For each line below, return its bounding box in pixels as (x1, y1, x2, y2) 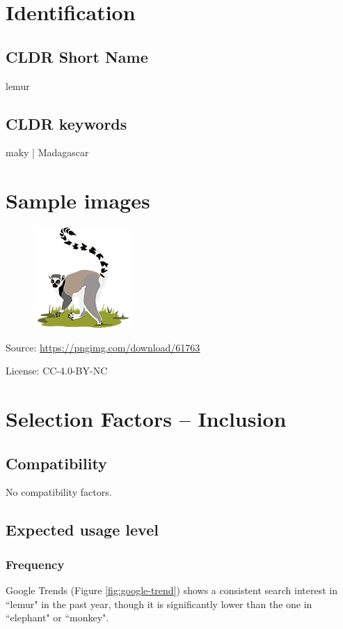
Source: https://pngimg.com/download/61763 (6, 340, 200, 354)
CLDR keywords (6, 112, 127, 134)
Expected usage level (6, 519, 159, 540)
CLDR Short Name (6, 45, 148, 67)
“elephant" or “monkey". (6, 610, 109, 625)
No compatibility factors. (6, 485, 112, 499)
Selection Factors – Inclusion (6, 404, 287, 433)
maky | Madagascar (6, 145, 89, 160)
